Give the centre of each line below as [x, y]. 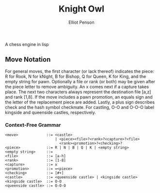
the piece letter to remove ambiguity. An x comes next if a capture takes [77, 87]
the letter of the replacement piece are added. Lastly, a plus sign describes [80, 102]
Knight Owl [81, 9]
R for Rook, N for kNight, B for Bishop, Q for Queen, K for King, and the [76, 76]
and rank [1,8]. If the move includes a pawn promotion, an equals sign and [79, 97]
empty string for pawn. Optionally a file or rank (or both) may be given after [80, 81]
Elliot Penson [81, 22]
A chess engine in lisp [27, 44]
